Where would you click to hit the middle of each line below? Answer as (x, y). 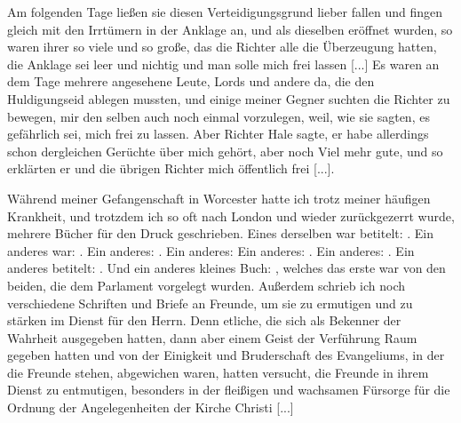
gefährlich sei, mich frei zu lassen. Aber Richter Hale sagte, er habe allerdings (218, 134)
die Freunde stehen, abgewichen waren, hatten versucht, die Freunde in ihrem (218, 372)
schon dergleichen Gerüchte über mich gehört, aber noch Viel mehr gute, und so (225, 151)
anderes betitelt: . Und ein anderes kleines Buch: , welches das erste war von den (227, 268)
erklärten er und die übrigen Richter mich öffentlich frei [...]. (171, 168)
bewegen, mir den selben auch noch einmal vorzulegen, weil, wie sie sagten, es (219, 116)
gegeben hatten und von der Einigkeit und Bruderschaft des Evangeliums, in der (226, 355)
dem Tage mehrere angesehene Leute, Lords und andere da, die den (191, 81)
